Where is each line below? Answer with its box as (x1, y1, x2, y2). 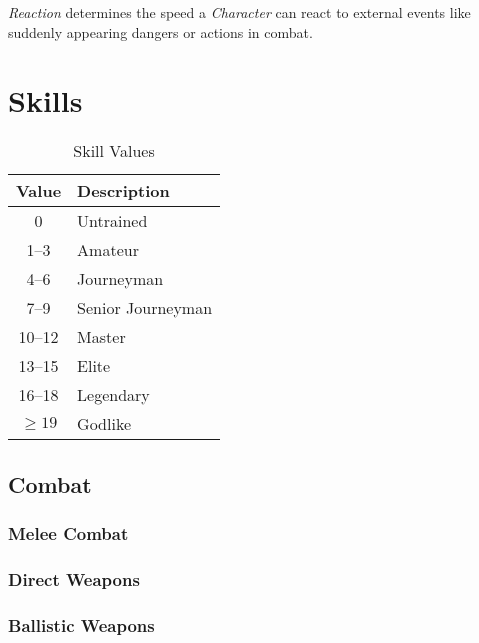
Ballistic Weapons (8, 612, 155, 637)
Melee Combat (8, 521, 129, 546)
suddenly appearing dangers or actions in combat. (8, 21, 313, 42)
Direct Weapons (8, 566, 140, 591)
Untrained (77, 209, 148, 233)
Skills (8, 80, 83, 121)
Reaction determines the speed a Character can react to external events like (8, 2, 471, 22)
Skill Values (73, 139, 155, 163)
